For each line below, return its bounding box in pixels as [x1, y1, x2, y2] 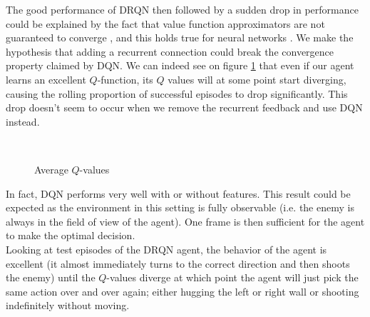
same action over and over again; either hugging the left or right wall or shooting [6, 283, 359, 298]
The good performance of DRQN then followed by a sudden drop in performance [6, 2, 359, 16]
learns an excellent [6, 71, 86, 86]
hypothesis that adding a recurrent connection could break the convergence [6, 44, 334, 59]
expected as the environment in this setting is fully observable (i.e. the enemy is [6, 200, 354, 215]
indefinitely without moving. [6, 298, 130, 313]
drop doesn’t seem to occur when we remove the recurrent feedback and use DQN [6, 100, 363, 115]
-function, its [97, 71, 153, 86]
